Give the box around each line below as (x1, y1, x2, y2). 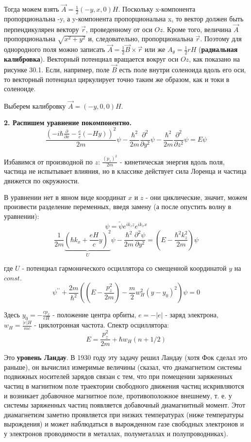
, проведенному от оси (85, 24, 152, 34)
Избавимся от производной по (4, 156, 93, 166)
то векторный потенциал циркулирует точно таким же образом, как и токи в (4, 74, 230, 84)
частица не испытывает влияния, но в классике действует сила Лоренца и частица (4, 166, 247, 176)
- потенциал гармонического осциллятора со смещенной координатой (22, 263, 227, 273)
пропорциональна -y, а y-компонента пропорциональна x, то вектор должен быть (4, 14, 244, 24)
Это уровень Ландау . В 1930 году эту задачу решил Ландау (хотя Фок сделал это (4, 352, 247, 362)
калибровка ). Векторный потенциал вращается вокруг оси (4, 54, 179, 64)
